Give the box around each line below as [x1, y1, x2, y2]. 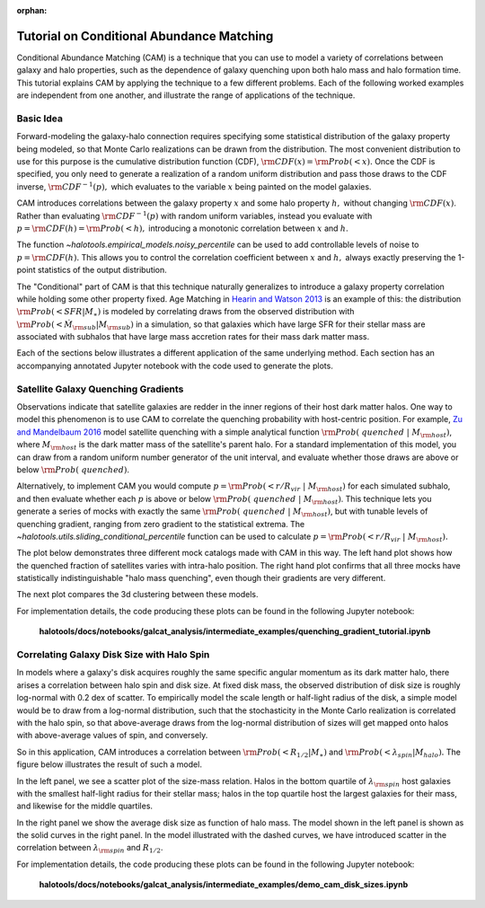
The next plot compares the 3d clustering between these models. [16, 589, 259, 600]
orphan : [16, 5, 48, 15]
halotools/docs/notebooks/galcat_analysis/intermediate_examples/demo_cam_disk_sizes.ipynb [39, 879, 409, 890]
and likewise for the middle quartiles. [16, 800, 153, 812]
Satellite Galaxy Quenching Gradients [16, 383, 184, 395]
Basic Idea [16, 112, 63, 125]
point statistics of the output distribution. [16, 265, 168, 276]
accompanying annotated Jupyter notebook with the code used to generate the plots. [16, 360, 334, 371]
